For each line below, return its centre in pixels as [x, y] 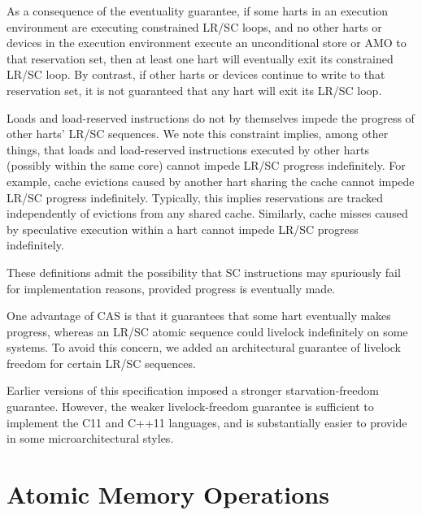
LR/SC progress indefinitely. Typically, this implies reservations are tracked [195, 197]
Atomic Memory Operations [168, 494]
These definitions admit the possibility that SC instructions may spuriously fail [204, 272]
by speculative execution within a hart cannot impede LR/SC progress [183, 229]
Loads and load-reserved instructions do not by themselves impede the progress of [211, 117]
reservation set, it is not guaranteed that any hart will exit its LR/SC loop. [194, 90]
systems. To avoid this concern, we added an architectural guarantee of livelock [204, 347]
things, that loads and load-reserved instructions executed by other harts [188, 149]
